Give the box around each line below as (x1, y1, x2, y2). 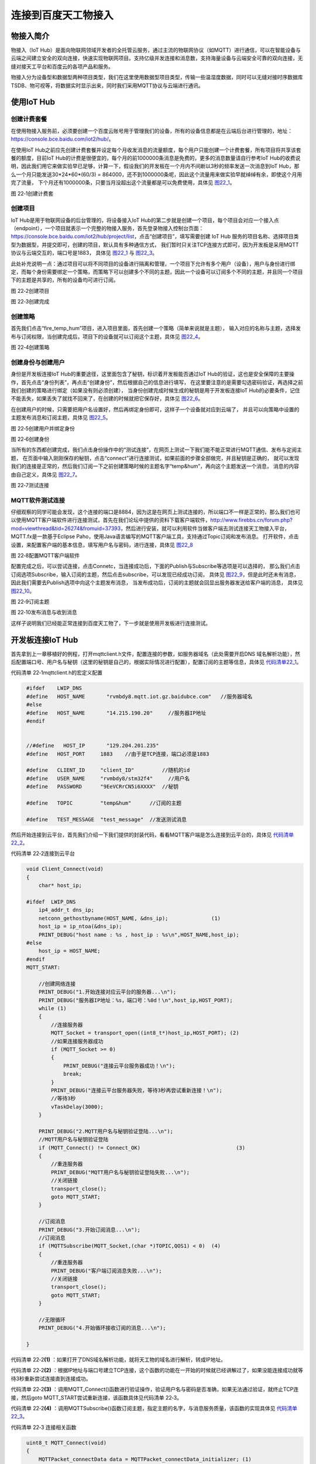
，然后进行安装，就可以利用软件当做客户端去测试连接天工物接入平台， (120, 525, 290, 532)
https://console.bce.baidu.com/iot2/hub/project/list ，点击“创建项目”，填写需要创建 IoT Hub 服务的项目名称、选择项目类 (11, 233, 299, 240)
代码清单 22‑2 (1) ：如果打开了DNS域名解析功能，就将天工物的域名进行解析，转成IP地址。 (11, 1356, 226, 1363)
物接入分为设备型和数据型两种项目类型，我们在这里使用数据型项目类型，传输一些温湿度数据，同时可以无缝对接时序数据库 (11, 74, 303, 81)
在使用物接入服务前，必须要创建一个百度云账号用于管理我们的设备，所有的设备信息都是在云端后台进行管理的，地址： (11, 127, 293, 134)
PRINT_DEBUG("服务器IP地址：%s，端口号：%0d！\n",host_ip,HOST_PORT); (38, 997, 233, 1004)
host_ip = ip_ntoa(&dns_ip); (38, 923, 122, 930)
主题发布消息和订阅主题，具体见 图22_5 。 (11, 414, 111, 421)
